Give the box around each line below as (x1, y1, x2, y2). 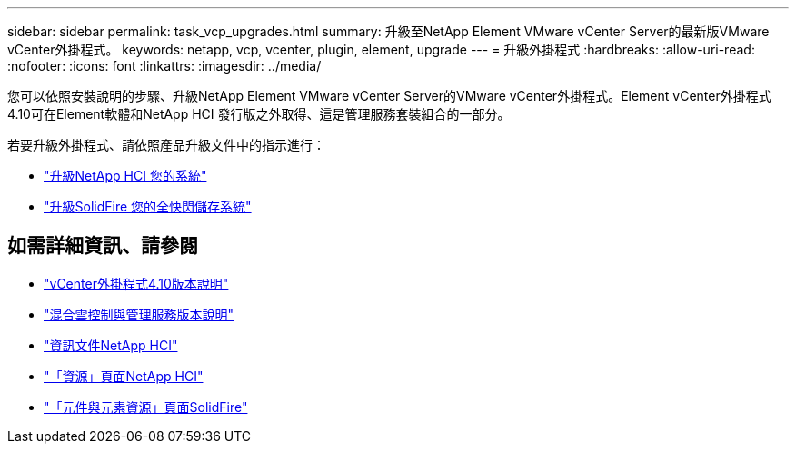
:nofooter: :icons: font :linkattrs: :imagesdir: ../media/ (7, 58, 322, 74)
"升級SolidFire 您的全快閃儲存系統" (44, 199, 252, 214)
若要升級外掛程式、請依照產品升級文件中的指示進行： (7, 137, 325, 152)
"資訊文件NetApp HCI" (44, 337, 178, 353)
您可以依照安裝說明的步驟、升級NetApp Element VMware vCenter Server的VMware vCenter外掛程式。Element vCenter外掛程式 (7, 88, 771, 103)
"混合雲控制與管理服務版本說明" (44, 306, 234, 322)
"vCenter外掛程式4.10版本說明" (44, 275, 229, 291)
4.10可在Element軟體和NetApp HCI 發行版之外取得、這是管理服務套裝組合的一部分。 (7, 106, 511, 122)
